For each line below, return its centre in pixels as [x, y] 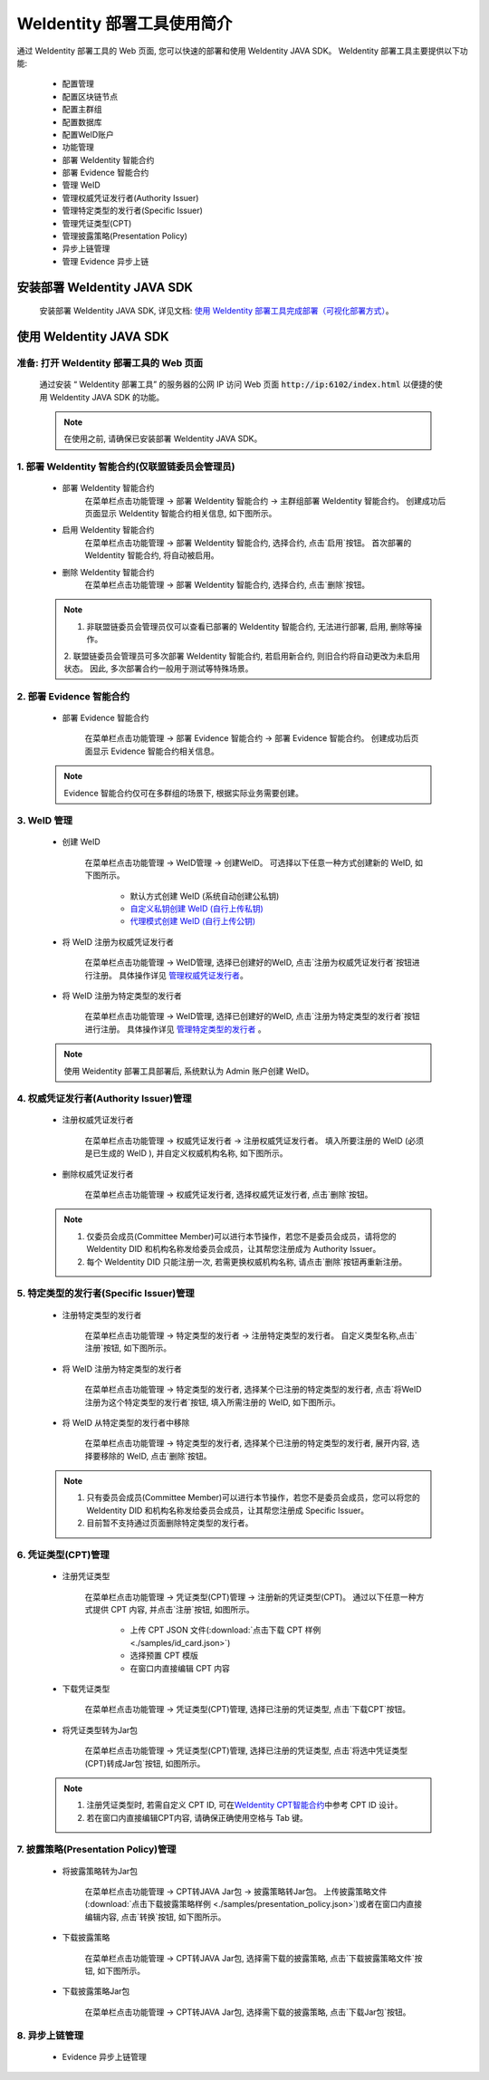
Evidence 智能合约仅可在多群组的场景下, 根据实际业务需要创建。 [183, 793]
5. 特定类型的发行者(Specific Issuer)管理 [105, 1294]
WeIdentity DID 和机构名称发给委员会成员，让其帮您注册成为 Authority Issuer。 [234, 1249]
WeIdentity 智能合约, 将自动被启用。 [152, 555]
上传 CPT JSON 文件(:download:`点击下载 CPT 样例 [225, 1630]
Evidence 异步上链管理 [104, 2056]
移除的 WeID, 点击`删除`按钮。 [156, 1456]
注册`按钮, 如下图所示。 [128, 1348]
